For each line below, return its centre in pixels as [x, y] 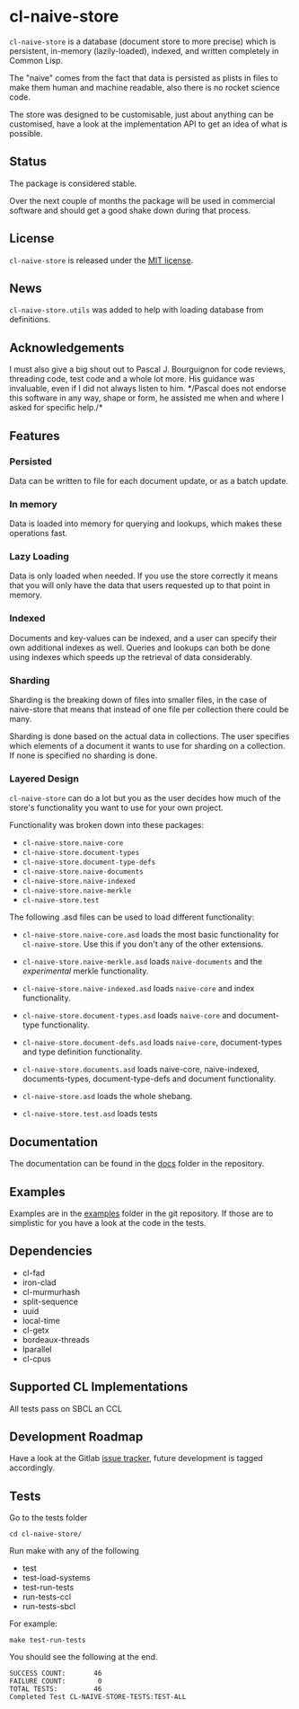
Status [28, 162]
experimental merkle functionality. [85, 971]
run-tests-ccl [47, 1597]
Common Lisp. [36, 60]
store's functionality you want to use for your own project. [117, 808]
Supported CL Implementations [99, 1387]
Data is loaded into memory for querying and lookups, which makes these [146, 524]
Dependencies [51, 1251]
